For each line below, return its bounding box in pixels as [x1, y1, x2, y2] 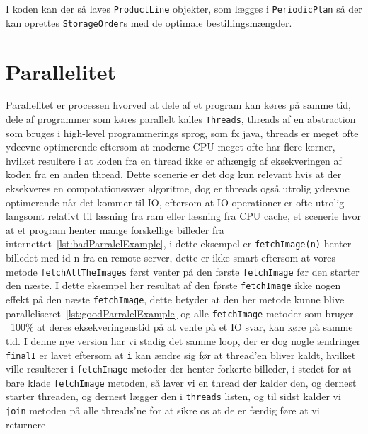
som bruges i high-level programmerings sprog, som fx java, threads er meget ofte [6, 125, 359, 140]
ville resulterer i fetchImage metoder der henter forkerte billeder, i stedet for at [6, 361, 352, 376]
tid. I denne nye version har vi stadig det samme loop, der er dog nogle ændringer [6, 333, 361, 348]
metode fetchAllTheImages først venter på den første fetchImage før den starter [6, 264, 360, 278]
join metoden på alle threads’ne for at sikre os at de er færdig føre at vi [6, 403, 320, 418]
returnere [6, 416, 46, 431]
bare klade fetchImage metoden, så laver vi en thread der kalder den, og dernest [6, 375, 357, 389]
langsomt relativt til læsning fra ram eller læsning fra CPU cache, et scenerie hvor [6, 209, 362, 223]
